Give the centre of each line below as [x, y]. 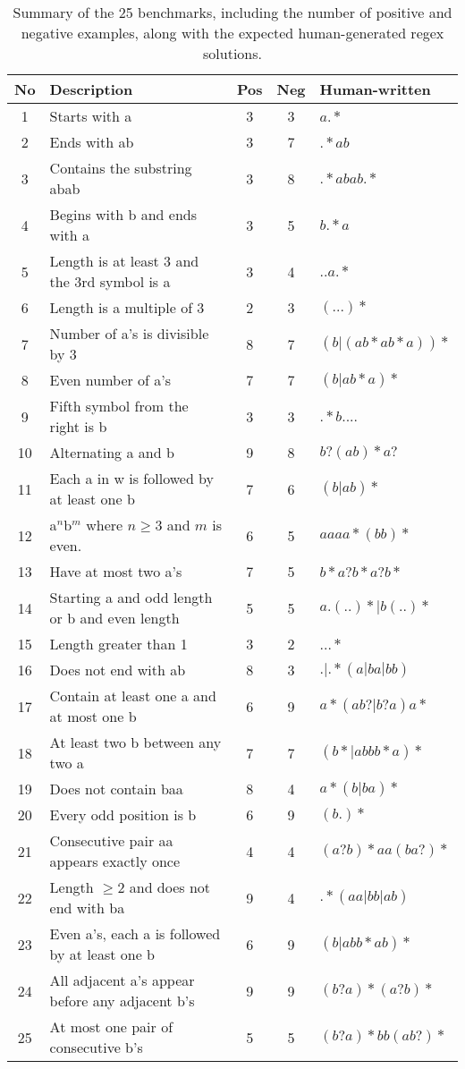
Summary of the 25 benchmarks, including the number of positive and [232, 12]
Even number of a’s [110, 380]
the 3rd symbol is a [110, 281]
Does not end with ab [118, 670]
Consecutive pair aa [111, 840]
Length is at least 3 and [124, 261]
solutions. [232, 53]
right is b [78, 426]
